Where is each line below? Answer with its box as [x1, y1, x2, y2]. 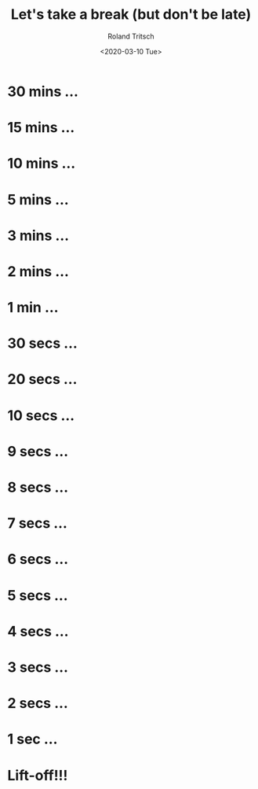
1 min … [7, 299, 59, 316]
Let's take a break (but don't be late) [10, 6, 252, 24]
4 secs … [7, 622, 69, 640]
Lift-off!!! [7, 766, 68, 784]
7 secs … [7, 514, 68, 533]
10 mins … [7, 155, 76, 172]
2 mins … [7, 262, 70, 280]
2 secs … [7, 695, 68, 713]
